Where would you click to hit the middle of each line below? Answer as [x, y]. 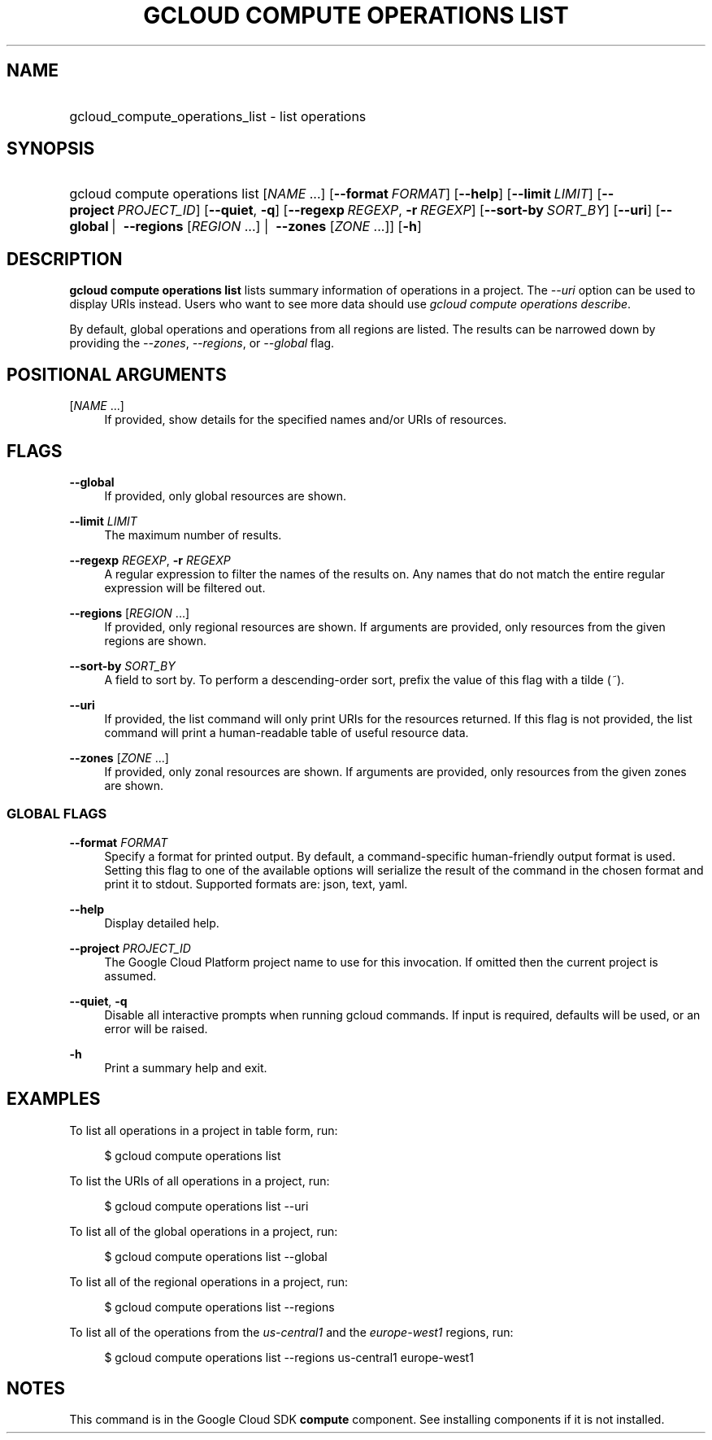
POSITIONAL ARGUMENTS [117, 374]
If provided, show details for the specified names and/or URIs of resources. [306, 420]
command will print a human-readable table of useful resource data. [287, 732]
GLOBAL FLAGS [57, 814]
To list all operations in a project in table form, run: [204, 1130]
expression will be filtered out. [185, 587]
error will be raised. [156, 1028]
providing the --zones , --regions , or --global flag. [202, 343]
